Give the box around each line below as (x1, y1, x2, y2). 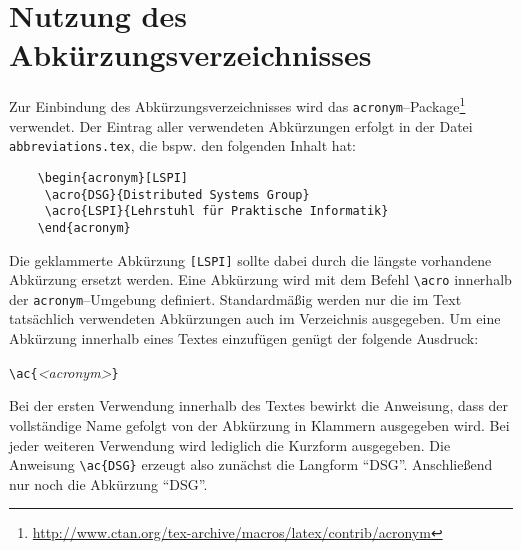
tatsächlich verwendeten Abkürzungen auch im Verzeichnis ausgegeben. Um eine (9, 308, 501, 329)
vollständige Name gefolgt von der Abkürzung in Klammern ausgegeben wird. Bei (9, 414, 510, 435)
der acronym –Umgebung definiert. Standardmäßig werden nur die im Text (9, 288, 462, 309)
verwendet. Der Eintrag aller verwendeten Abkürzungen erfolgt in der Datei (9, 115, 473, 136)
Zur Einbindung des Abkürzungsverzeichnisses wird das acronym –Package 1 (9, 93, 466, 116)
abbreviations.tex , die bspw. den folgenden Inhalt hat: (9, 135, 356, 156)
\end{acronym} (37, 220, 131, 235)
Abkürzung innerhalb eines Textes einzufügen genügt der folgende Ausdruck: (9, 328, 479, 349)
